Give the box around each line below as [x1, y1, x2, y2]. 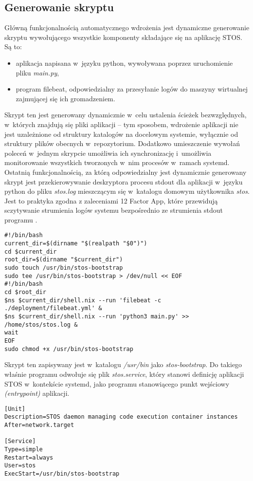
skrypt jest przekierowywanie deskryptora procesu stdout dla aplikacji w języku [4, 176, 243, 186]
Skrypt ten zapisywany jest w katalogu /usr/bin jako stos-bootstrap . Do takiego [4, 359, 242, 370]
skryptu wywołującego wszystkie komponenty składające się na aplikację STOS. [4, 32, 242, 42]
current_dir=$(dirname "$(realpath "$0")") [4, 240, 147, 247]
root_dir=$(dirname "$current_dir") [4, 256, 123, 263]
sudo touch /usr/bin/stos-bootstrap [4, 264, 123, 272]
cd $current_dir [4, 248, 57, 255]
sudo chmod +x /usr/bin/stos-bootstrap [4, 345, 133, 352]
